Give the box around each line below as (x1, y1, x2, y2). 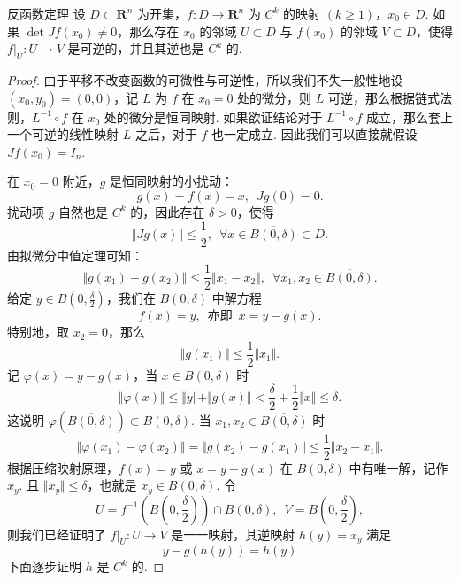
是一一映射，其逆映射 (171, 524, 295, 543)
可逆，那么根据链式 (327, 88, 440, 106)
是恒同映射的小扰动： (110, 172, 234, 190)
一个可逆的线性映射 (7, 125, 119, 143)
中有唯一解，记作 (349, 458, 448, 476)
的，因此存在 (130, 202, 205, 221)
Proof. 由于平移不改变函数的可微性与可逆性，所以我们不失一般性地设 (7, 70, 403, 89)
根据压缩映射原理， (7, 458, 119, 476)
